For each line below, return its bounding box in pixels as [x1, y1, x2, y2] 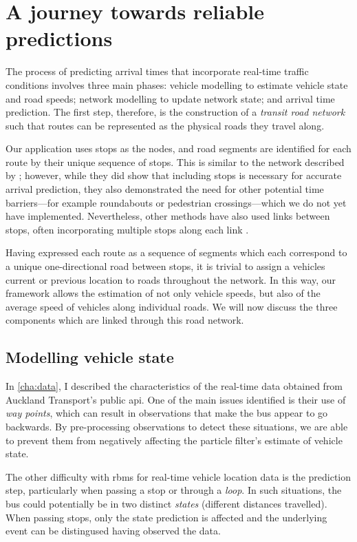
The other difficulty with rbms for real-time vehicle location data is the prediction [6, 469, 351, 483]
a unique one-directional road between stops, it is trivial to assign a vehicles [6, 259, 325, 273]
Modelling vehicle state [6, 346, 174, 368]
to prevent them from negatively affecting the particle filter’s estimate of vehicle [6, 432, 343, 447]
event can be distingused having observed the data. [6, 523, 221, 538]
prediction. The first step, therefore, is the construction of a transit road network [6, 105, 345, 119]
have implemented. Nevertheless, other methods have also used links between [6, 209, 330, 223]
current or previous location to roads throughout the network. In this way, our [6, 272, 336, 286]
